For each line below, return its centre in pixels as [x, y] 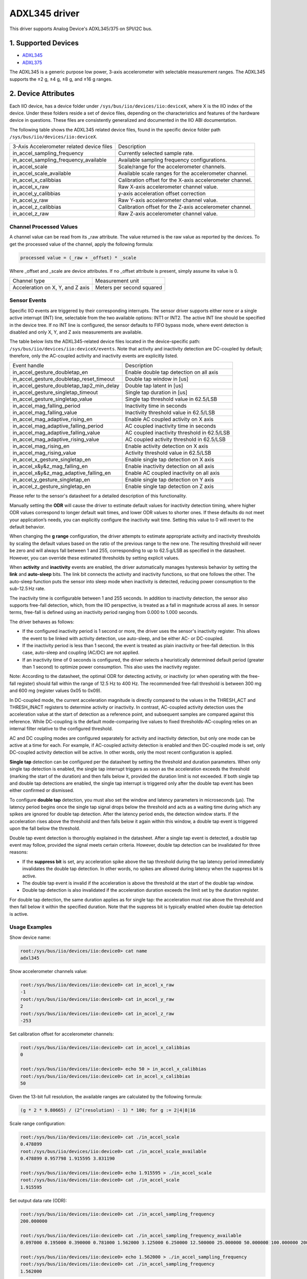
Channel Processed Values [43, 227]
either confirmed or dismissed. [42, 790]
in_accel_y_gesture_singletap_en [51, 480]
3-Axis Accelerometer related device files [62, 147]
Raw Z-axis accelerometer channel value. [168, 214]
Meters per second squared [129, 288]
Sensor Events [28, 300]
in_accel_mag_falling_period [46, 406]
